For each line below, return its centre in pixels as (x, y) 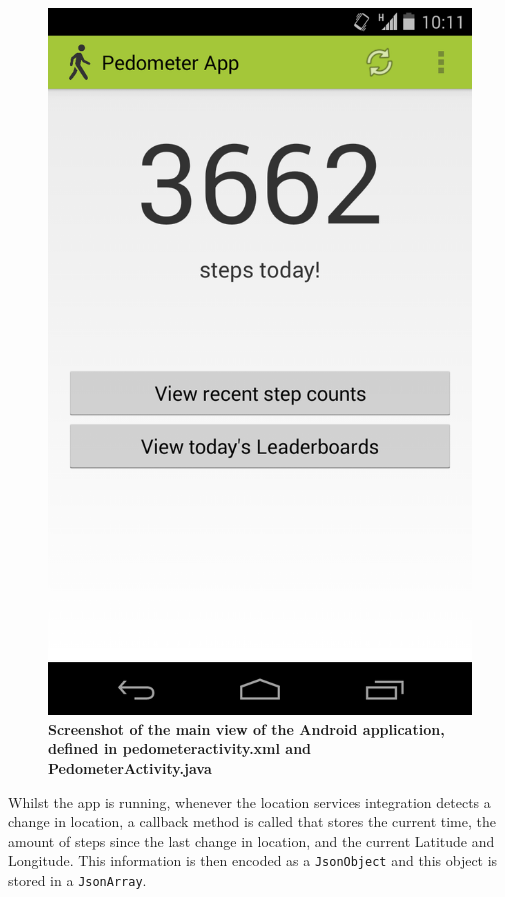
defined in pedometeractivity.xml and (180, 748)
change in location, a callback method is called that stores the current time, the (252, 821)
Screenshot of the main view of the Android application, (246, 728)
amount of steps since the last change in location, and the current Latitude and (251, 840)
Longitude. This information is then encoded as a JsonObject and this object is (253, 860)
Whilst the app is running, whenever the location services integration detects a (249, 801)
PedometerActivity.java (130, 767)
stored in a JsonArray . (77, 879)
